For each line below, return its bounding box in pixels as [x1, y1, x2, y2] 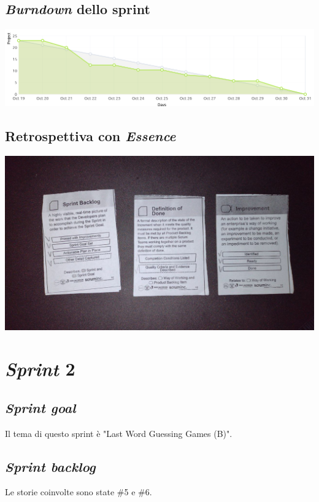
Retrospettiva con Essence [5, 126, 176, 145]
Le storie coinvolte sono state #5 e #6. [5, 485, 152, 498]
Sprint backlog [5, 457, 96, 476]
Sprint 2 [5, 356, 75, 382]
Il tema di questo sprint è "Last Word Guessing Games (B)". [5, 427, 233, 439]
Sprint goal [5, 398, 76, 417]
